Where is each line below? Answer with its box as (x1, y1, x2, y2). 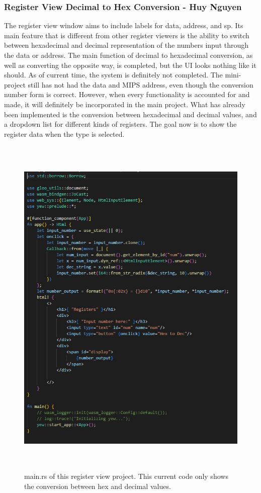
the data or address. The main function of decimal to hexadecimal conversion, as (4, 50, 253, 60)
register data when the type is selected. (4, 128, 125, 139)
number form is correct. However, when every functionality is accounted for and (4, 89, 250, 100)
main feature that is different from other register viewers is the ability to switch (4, 30, 249, 40)
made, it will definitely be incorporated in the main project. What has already (4, 99, 245, 109)
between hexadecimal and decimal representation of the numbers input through (4, 40, 249, 50)
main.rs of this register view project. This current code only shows (24, 471, 228, 481)
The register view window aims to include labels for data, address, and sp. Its (4, 20, 243, 31)
